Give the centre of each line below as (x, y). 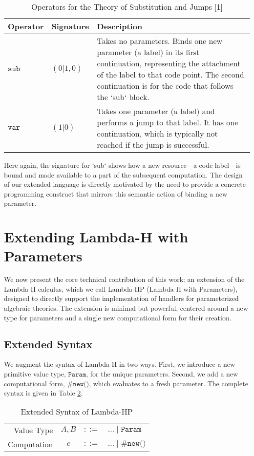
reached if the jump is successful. (153, 145)
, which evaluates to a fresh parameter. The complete (169, 383)
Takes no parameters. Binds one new (160, 41)
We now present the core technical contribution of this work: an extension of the (124, 279)
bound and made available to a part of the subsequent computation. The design (123, 174)
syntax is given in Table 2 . (43, 393)
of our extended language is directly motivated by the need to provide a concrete (125, 184)
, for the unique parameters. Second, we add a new (162, 374)
